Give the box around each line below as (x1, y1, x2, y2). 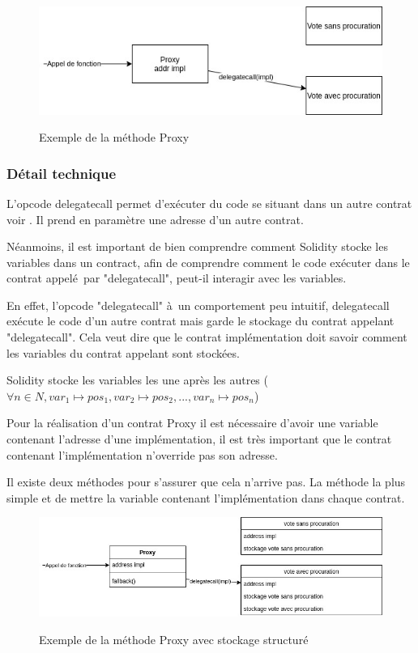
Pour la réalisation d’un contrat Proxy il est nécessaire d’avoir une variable (6, 414, 378, 431)
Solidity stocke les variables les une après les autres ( (6, 371, 268, 388)
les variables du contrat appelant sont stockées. (6, 344, 240, 361)
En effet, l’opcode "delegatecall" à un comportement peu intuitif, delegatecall (6, 296, 390, 313)
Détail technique (6, 163, 117, 183)
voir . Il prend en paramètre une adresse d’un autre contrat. (6, 210, 304, 227)
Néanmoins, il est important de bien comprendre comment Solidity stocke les (6, 238, 388, 255)
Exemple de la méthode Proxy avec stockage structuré (39, 630, 309, 647)
